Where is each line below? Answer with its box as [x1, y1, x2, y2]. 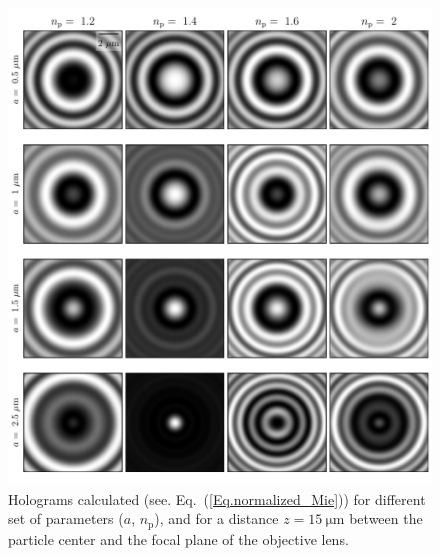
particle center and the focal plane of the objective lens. [8, 528, 349, 549]
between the [349, 508, 423, 529]
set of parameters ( [8, 508, 124, 529]
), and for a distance [154, 508, 279, 529]
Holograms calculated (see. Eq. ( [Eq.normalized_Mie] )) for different [8, 488, 426, 509]
